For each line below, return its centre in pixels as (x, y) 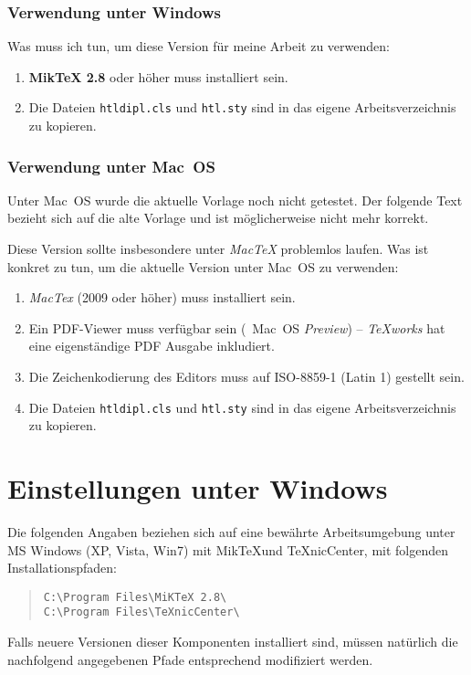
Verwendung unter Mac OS (111, 166)
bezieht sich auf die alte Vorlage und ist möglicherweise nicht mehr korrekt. (218, 218)
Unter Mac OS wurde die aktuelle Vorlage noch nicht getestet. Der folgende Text (235, 200)
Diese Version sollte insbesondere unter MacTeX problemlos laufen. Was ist (218, 249)
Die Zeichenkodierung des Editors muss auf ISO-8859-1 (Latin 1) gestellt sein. (246, 377)
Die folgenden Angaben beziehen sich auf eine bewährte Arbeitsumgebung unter (231, 532)
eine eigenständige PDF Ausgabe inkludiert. (152, 346)
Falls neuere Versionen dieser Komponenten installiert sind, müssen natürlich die (233, 642)
